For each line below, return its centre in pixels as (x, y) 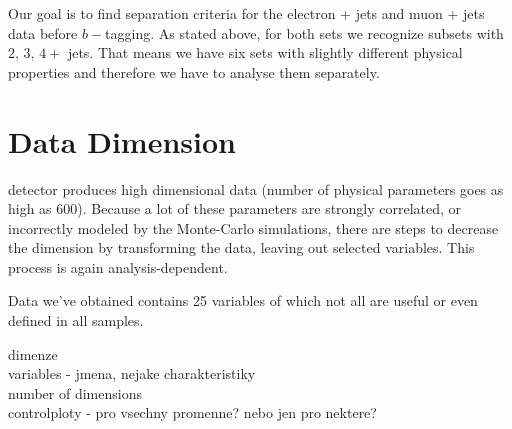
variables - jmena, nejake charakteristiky (132, 373)
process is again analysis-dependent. (118, 266)
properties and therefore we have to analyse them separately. (194, 71)
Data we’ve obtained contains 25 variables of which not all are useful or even (243, 300)
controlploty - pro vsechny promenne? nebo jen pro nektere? (192, 412)
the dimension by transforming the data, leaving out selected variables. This (241, 247)
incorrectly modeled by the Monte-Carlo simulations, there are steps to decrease (253, 227)
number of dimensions (75, 392)
